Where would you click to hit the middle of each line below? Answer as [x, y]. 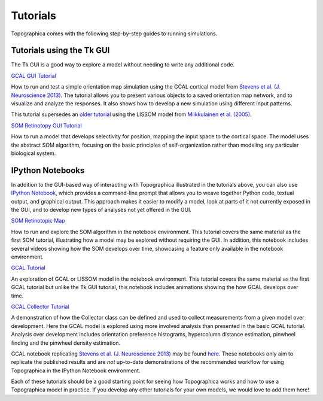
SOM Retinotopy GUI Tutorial [46, 125]
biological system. [33, 153]
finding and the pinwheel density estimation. [66, 343]
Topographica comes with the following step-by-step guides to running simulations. [114, 34]
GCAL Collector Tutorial [40, 306]
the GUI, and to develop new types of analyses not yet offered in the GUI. [101, 210]
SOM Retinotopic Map [38, 221]
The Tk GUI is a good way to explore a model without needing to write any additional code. [123, 65]
